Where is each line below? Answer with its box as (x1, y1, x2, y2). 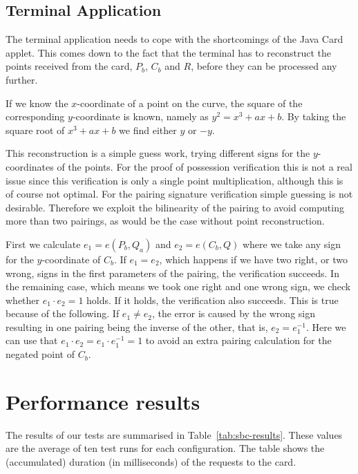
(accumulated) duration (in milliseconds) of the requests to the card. (6, 454, 296, 468)
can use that (6, 333, 58, 348)
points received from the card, (6, 59, 133, 73)
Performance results (6, 387, 200, 415)
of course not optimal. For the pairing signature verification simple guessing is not (6, 187, 353, 201)
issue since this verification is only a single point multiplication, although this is (6, 173, 343, 187)
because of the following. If (6, 306, 120, 321)
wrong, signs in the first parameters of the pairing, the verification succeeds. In (6, 265, 339, 280)
